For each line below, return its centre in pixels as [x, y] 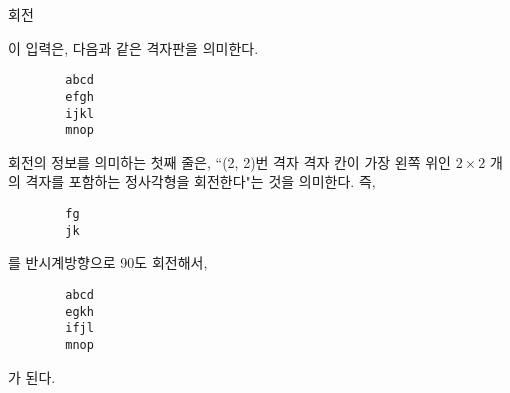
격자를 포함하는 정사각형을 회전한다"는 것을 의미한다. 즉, [200, 181]
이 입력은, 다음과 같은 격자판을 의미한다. [133, 47]
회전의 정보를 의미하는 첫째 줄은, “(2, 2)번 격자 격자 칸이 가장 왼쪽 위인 [229, 161]
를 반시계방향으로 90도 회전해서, [108, 262]
